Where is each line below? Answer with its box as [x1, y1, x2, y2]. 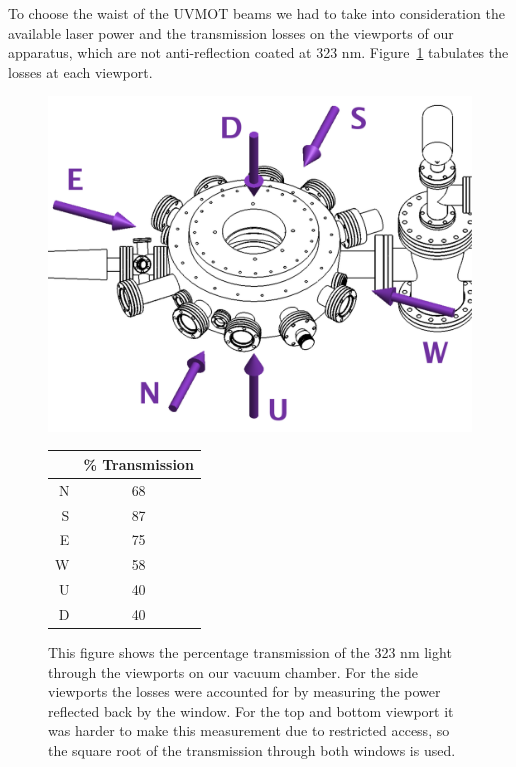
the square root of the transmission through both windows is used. [48, 739, 456, 760]
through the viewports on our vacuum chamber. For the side [48, 661, 419, 682]
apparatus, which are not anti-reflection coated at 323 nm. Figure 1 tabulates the [8, 42, 509, 63]
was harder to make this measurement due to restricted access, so [48, 720, 450, 741]
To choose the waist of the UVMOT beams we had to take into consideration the [8, 3, 505, 23]
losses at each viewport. [8, 61, 153, 82]
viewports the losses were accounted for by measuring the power [48, 681, 441, 702]
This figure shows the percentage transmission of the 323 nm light [48, 642, 452, 663]
